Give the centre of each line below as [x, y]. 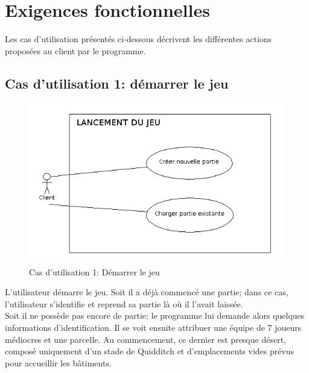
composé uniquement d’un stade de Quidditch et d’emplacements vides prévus [150, 351]
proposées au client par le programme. [75, 50]
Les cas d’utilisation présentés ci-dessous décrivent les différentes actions [139, 39]
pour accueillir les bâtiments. [58, 362]
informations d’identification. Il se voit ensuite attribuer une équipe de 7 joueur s [153, 327]
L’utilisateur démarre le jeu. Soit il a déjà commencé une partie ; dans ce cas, [147, 292]
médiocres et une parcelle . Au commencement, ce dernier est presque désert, [145, 339]
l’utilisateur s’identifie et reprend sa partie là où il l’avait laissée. [124, 303]
